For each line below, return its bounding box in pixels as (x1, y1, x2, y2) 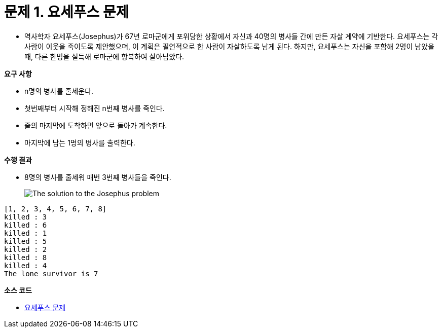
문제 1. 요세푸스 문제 (4, 4, 129, 21)
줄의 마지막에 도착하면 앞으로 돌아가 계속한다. (24, 121, 167, 130)
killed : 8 (4, 253, 47, 262)
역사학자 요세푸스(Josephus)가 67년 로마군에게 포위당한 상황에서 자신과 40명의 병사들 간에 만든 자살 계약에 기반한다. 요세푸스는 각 (24, 31, 438, 41)
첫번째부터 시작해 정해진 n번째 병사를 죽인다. (24, 103, 165, 113)
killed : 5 (4, 237, 47, 245)
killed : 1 (4, 229, 47, 237)
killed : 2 (4, 245, 47, 253)
